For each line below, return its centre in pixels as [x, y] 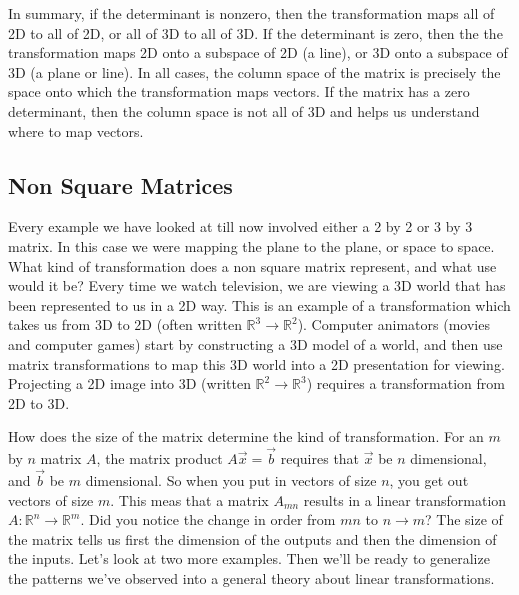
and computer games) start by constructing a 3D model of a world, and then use [255, 343]
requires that [320, 458]
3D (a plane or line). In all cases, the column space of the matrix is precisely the [254, 71]
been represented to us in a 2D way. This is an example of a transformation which [259, 304]
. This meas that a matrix [189, 499]
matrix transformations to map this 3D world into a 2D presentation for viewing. [256, 363]
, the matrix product [159, 458]
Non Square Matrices [120, 184]
